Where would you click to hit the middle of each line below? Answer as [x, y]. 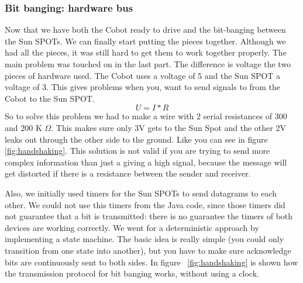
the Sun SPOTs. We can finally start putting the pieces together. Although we [145, 41]
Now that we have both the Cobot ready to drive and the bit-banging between [145, 30]
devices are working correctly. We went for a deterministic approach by [132, 227]
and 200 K [23, 127]
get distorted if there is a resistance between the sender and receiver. [128, 173]
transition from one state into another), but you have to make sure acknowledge [148, 250]
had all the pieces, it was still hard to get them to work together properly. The [146, 52]
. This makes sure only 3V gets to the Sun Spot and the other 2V [168, 127]
